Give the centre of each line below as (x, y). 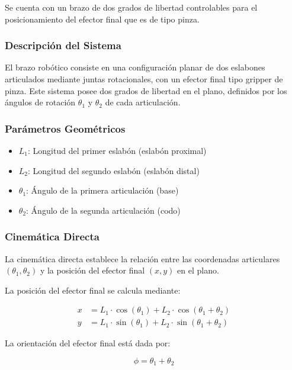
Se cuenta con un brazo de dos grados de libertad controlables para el (131, 7)
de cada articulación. (143, 102)
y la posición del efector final (92, 270)
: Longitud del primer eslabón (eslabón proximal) (117, 150)
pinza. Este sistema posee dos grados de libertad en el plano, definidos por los (146, 90)
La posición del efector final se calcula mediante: (93, 290)
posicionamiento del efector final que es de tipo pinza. (102, 19)
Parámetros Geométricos (65, 128)
